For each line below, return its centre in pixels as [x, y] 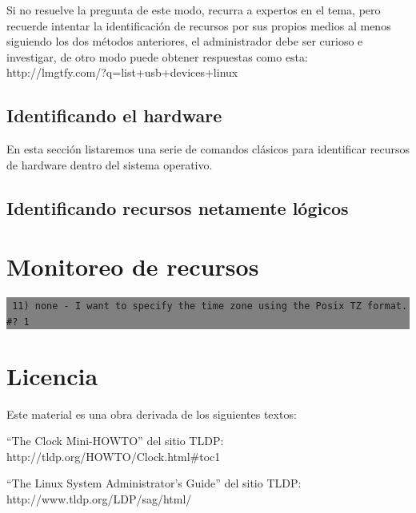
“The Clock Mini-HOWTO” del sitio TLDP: [115, 441]
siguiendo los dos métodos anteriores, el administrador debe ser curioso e [185, 41]
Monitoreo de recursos [133, 266]
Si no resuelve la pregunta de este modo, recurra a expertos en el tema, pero [194, 10]
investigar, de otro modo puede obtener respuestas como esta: [157, 56]
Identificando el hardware [114, 115]
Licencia [52, 375]
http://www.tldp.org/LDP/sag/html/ [99, 499]
